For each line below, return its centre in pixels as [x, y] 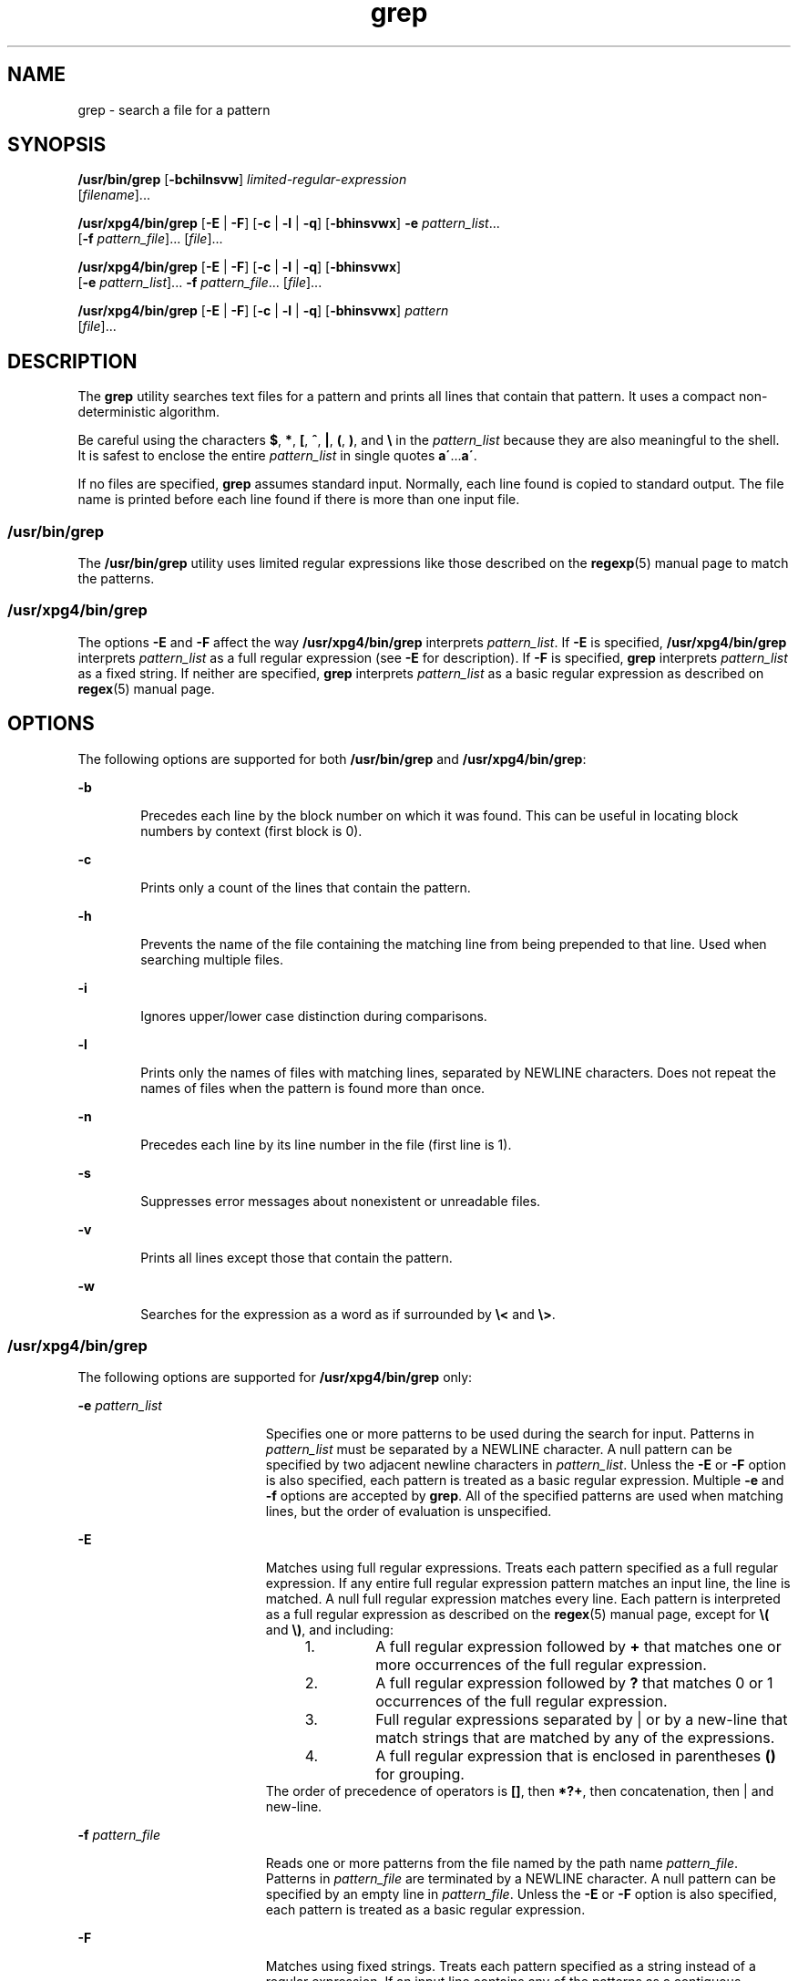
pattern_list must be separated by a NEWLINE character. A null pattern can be [499, 1450]
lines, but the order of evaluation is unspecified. [409, 1512]
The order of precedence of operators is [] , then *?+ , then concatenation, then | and [520, 1791]
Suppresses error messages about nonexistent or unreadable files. [341, 1201]
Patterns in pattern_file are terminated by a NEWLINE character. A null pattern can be [521, 1879]
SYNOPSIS [57, 145]
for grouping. [420, 1775]
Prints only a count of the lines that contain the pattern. [306, 887]
